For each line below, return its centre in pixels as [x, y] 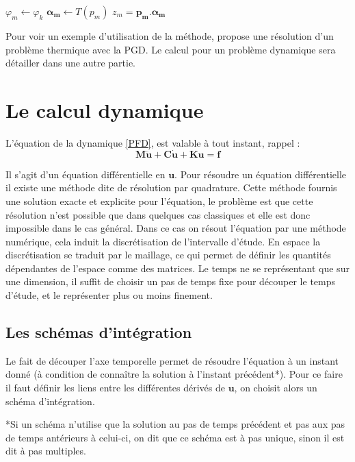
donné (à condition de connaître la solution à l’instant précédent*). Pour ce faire [174, 374]
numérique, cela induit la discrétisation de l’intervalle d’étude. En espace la [163, 241]
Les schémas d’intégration [99, 332]
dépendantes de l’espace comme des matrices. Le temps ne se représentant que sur [177, 268]
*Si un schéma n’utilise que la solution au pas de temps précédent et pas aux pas [175, 424]
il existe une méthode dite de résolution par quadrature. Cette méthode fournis [171, 187]
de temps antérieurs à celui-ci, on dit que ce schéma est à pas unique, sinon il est [175, 437]
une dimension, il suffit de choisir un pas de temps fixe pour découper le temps [171, 281]
